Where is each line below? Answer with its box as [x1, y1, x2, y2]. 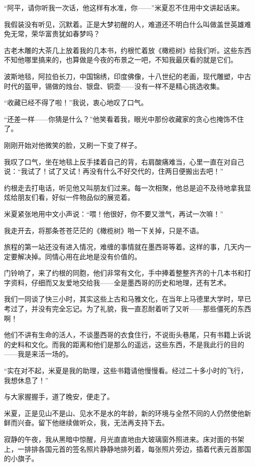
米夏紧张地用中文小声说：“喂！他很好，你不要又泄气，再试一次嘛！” [4, 208, 224, 219]
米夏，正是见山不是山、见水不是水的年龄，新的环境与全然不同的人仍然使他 [4, 408, 244, 418]
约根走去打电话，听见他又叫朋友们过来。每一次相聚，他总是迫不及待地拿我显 [4, 182, 251, 192]
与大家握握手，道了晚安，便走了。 [4, 391, 114, 402]
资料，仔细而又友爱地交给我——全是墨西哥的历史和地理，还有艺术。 [10, 277, 230, 287]
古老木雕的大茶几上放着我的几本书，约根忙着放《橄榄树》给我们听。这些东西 [4, 45, 251, 55]
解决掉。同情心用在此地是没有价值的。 [17, 251, 141, 261]
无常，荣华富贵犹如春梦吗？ [10, 28, 100, 39]
